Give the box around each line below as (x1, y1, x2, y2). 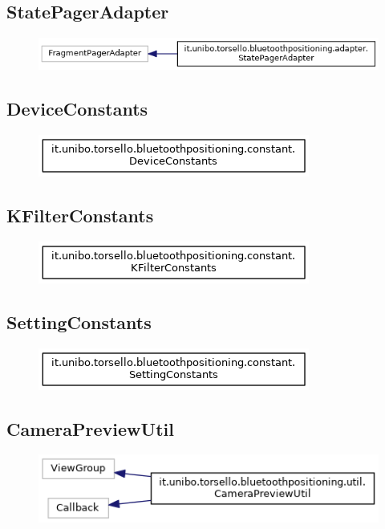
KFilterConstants (6, 202, 154, 227)
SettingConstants (6, 309, 152, 334)
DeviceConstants (6, 96, 148, 121)
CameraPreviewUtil (6, 416, 174, 441)
